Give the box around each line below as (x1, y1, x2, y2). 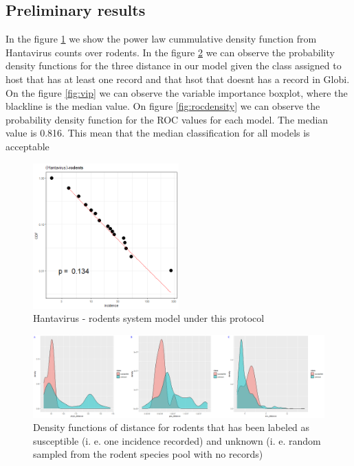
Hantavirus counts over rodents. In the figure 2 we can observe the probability (5, 45, 335, 59)
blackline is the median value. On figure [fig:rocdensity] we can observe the (5, 99, 320, 113)
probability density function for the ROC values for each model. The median (5, 112, 329, 126)
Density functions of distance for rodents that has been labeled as (33, 420, 310, 434)
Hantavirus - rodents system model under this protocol (33, 311, 265, 325)
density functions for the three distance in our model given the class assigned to (5, 58, 342, 73)
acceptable (5, 139, 49, 153)
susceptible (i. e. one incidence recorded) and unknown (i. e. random (33, 433, 321, 447)
